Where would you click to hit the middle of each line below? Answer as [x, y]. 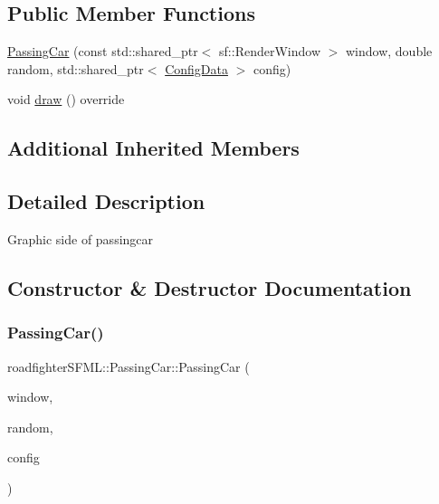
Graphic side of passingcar [81, 238]
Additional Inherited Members [153, 148]
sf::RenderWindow [270, 51]
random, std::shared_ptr [76, 68]
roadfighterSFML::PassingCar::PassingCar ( [129, 366]
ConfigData [196, 68]
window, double [389, 51]
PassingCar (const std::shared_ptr [103, 51]
